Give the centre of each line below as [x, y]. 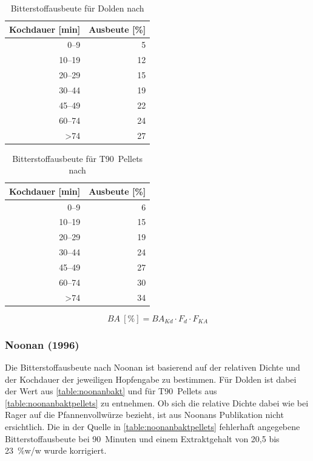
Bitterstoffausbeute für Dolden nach [77, 8]
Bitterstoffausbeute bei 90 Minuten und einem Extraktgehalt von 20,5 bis [142, 438]
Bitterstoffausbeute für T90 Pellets [78, 158]
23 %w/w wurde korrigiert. [56, 450]
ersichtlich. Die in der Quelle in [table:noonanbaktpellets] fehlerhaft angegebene [153, 426]
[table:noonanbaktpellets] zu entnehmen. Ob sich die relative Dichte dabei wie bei [157, 402]
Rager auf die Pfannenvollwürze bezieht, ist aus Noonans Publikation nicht [144, 415]
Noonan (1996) [42, 344]
